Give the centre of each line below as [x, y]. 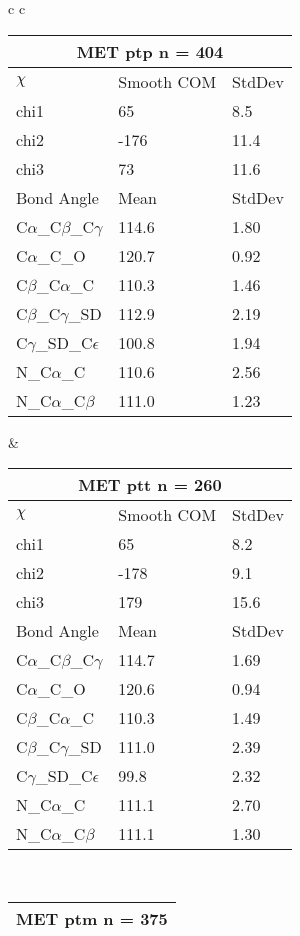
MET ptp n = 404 [150, 51]
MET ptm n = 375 [92, 918]
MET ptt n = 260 [150, 485]
